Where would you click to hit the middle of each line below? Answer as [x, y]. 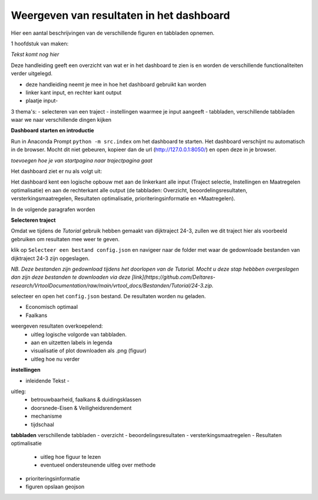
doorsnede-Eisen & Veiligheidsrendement [81, 408]
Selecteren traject [33, 220]
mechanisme [47, 416]
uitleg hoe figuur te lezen [71, 456]
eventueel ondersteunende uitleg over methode [98, 465]
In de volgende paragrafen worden [53, 209]
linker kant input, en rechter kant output [74, 92]
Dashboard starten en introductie [52, 131]
